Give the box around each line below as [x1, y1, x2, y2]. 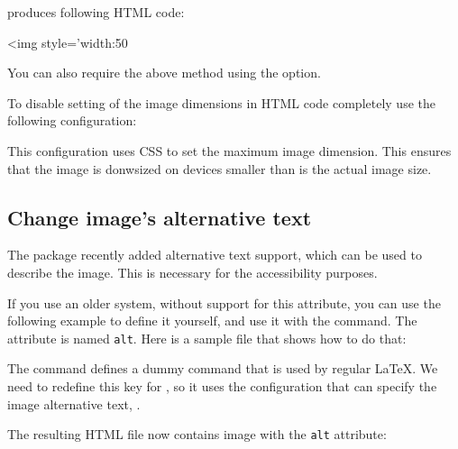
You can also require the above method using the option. [7, 63, 321, 82]
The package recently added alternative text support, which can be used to [7, 245, 422, 264]
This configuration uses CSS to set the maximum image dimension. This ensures [7, 141, 452, 160]
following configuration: [7, 111, 137, 130]
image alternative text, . [7, 394, 141, 413]
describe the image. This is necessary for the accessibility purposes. [7, 262, 378, 281]
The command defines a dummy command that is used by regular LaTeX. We [7, 359, 438, 378]
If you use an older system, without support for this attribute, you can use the [7, 293, 441, 312]
